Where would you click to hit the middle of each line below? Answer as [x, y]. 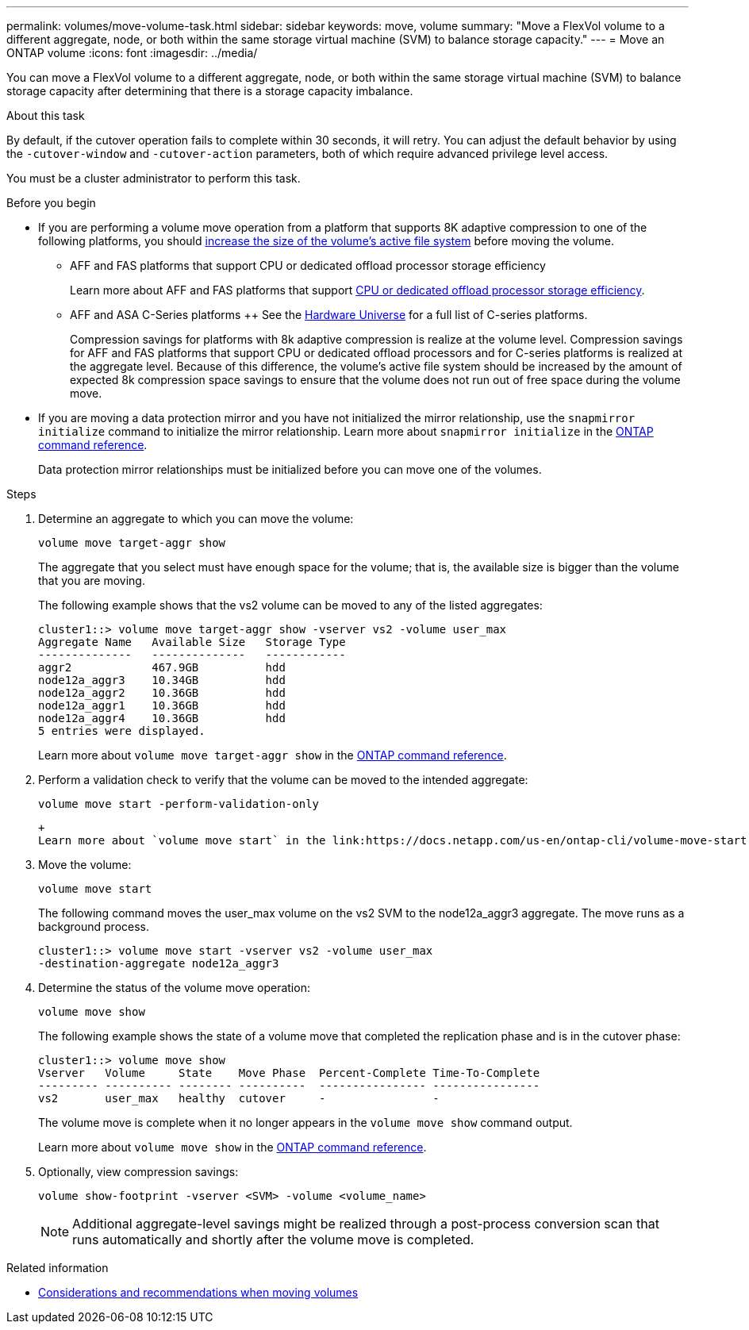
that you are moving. [92, 580]
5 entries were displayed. [122, 731]
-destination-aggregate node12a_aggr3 [159, 963]
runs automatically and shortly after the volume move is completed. [273, 1240]
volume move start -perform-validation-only [179, 804]
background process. [94, 926]
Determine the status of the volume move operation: [174, 988]
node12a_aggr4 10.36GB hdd [162, 718]
